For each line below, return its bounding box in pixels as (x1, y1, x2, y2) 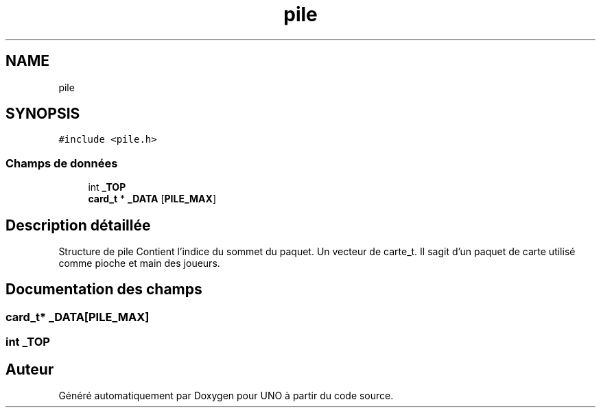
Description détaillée (5, 216, 151, 234)
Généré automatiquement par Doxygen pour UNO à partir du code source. (58, 390, 394, 402)
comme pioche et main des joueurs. (58, 257, 220, 270)
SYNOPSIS (5, 105, 80, 123)
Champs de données (5, 156, 118, 170)
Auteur (5, 360, 54, 378)
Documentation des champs (5, 281, 202, 298)
